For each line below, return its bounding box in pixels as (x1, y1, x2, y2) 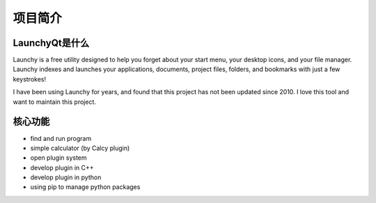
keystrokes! (13, 75, 47, 83)
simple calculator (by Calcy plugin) (30, 144, 130, 152)
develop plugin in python (30, 173, 102, 181)
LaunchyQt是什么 (13, 37, 90, 49)
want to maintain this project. (13, 98, 97, 106)
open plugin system (30, 153, 87, 162)
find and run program (30, 134, 92, 142)
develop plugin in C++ (30, 163, 94, 172)
